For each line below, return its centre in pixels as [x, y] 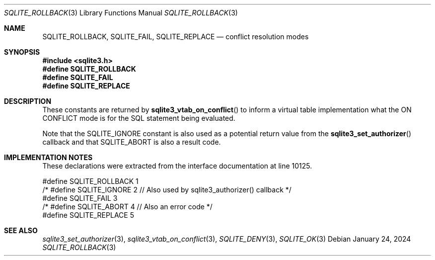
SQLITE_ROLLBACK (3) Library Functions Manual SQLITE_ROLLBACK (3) [121, 13]
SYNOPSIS [22, 52]
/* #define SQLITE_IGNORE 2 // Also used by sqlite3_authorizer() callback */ [167, 190]
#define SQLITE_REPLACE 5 [88, 215]
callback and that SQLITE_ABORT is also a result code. [132, 142]
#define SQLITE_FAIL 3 [80, 198]
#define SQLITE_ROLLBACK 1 [90, 181]
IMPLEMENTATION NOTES [48, 157]
